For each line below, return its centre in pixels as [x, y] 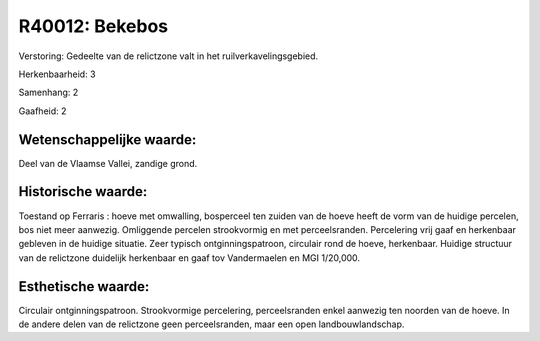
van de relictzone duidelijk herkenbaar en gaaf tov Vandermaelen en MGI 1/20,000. [189, 257]
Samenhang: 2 [48, 92]
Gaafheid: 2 [42, 111]
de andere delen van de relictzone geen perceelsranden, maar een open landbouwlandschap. [211, 324]
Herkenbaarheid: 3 [57, 74]
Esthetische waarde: [84, 286]
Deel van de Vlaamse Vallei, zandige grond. [108, 163]
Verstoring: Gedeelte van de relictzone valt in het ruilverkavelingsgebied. [168, 56]
